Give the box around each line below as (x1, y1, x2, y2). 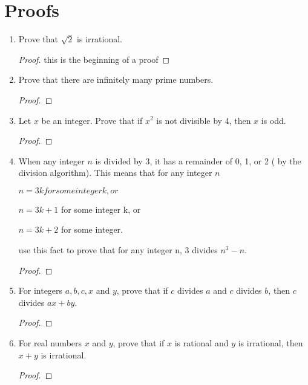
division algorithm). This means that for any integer (18, 166, 212, 179)
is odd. (261, 114, 286, 126)
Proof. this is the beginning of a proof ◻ (18, 53, 170, 65)
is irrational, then (238, 337, 303, 349)
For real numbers (18, 337, 82, 349)
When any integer (18, 154, 85, 167)
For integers (18, 284, 63, 297)
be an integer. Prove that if (41, 114, 143, 126)
